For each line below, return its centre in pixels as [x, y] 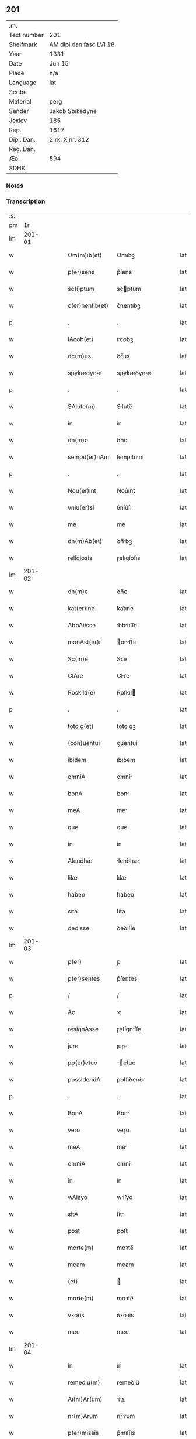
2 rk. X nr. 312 [69, 139]
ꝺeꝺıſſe [126, 928]
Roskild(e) [82, 693]
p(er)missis [83, 1433]
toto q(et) [81, 726]
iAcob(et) [81, 339]
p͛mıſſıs [126, 1433]
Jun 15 [59, 63]
